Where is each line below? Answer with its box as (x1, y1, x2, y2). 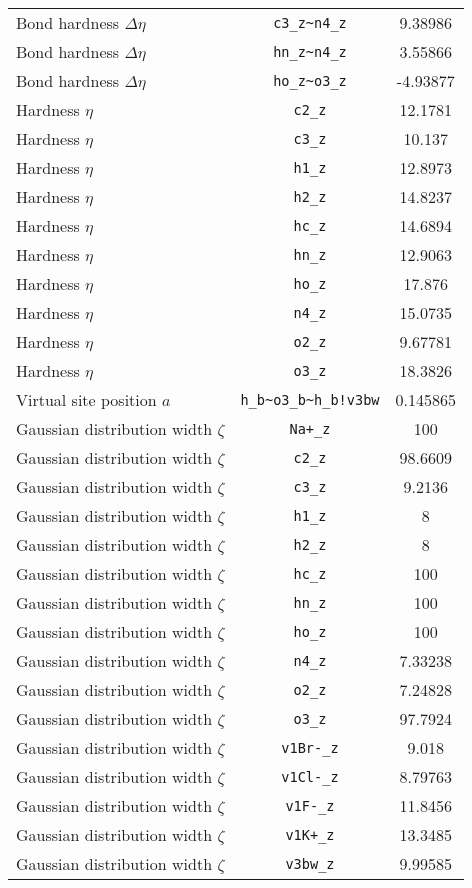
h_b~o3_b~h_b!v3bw (240, 391, 380, 408)
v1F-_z (285, 797, 335, 814)
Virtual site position (16, 388, 157, 411)
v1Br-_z (281, 739, 339, 756)
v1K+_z (285, 826, 335, 843)
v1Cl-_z (281, 768, 339, 785)
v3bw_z (285, 855, 335, 872)
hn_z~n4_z (273, 43, 347, 60)
